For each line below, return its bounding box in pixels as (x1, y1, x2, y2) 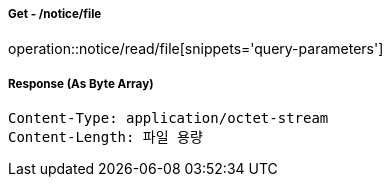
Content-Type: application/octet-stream (8, 110, 329, 127)
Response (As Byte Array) (8, 76, 154, 91)
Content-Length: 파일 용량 (8, 129, 203, 146)
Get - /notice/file (8, 7, 102, 21)
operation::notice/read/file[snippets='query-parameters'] (8, 40, 384, 58)
